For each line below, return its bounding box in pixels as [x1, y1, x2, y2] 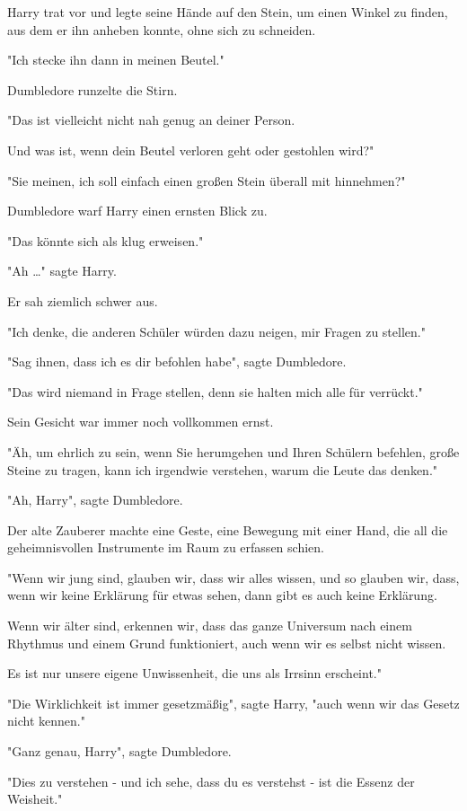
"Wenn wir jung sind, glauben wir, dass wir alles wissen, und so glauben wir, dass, [7, 568, 460, 586]
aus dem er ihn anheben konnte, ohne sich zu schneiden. [7, 20, 316, 39]
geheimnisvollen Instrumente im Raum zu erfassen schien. [7, 538, 324, 557]
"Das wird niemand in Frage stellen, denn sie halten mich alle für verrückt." [7, 382, 423, 401]
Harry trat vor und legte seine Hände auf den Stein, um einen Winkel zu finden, [7, 3, 448, 21]
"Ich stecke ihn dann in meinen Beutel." [7, 50, 225, 69]
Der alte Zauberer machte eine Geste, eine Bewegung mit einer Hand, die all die [7, 520, 448, 539]
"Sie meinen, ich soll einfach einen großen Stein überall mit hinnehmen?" [7, 171, 406, 190]
